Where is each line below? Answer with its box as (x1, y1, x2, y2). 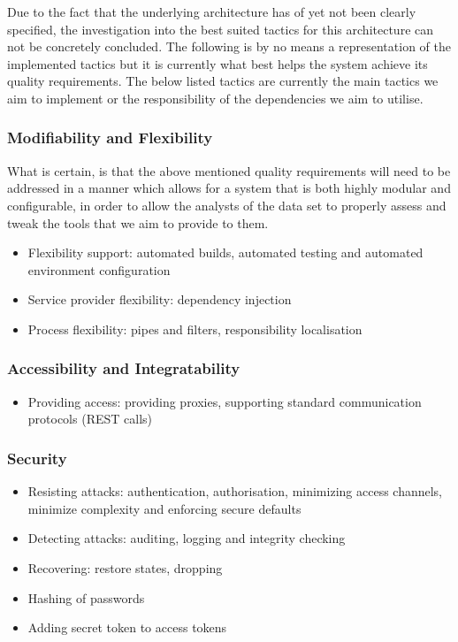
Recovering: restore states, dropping (27, 558, 223, 577)
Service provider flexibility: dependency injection (27, 290, 292, 309)
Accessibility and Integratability (7, 357, 240, 379)
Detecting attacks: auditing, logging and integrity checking (27, 529, 346, 547)
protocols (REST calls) (27, 409, 152, 428)
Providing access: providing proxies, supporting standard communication (27, 392, 422, 410)
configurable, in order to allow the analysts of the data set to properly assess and (7, 195, 447, 214)
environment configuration (27, 260, 171, 279)
